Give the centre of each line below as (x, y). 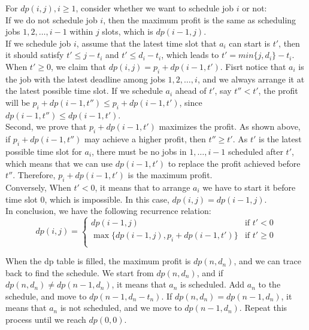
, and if (210, 272)
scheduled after (256, 151)
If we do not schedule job (51, 19)
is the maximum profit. (170, 175)
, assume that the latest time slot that (146, 43)
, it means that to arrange (143, 187)
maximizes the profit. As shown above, (230, 126)
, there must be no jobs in (139, 151)
